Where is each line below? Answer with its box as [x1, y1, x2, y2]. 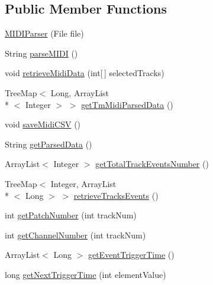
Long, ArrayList [50, 86, 109, 99]
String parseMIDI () [5, 47, 78, 59]
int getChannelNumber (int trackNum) [5, 228, 146, 241]
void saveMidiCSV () [5, 118, 81, 130]
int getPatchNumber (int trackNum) [5, 209, 137, 221]
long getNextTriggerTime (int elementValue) [5, 268, 166, 280]
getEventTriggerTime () [88, 248, 175, 261]
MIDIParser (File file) [5, 27, 84, 40]
